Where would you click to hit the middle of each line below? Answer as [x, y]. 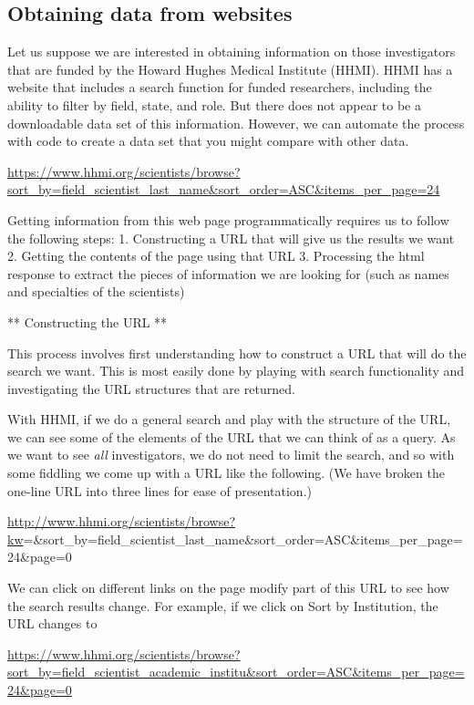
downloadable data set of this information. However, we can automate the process [236, 123]
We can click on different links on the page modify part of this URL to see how [228, 588]
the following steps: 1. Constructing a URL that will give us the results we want [231, 238]
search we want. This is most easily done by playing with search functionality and [236, 371]
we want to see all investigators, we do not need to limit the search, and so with [231, 455]
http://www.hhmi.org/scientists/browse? [122, 521]
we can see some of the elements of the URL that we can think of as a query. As [232, 436]
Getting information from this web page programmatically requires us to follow [228, 219]
